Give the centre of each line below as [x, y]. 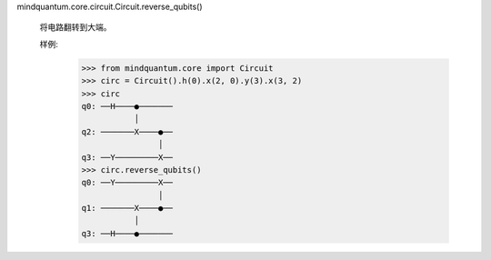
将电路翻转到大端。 [75, 27]
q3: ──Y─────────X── [127, 157]
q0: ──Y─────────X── [127, 183]
